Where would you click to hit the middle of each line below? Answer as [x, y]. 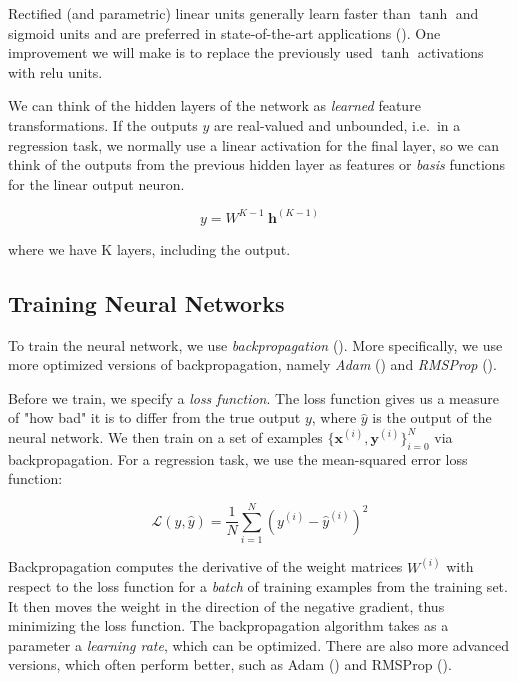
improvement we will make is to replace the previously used [190, 52]
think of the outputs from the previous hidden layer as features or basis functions [257, 164]
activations [450, 52]
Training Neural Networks [146, 302]
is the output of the [432, 417]
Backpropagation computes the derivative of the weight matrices [205, 566]
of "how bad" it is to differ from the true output [154, 417]
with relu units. [55, 71]
